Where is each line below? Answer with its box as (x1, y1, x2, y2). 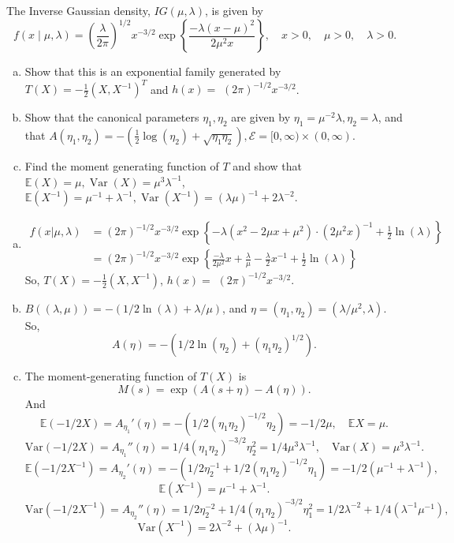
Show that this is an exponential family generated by (24, 63, 281, 80)
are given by (231, 109, 291, 125)
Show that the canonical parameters (24, 109, 199, 125)
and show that (233, 157, 302, 174)
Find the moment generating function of (24, 157, 219, 174)
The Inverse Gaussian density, (6, 2, 151, 18)
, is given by (205, 2, 263, 18)
